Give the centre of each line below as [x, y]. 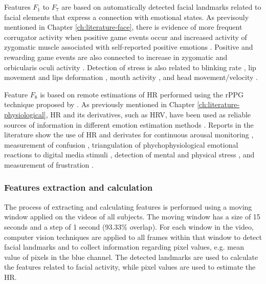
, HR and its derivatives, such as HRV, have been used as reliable [148, 114]
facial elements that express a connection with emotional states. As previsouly [127, 17]
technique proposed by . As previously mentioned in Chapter [99, 104]
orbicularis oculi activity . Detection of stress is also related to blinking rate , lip [130, 67]
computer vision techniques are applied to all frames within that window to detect [133, 237]
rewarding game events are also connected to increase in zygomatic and [116, 57]
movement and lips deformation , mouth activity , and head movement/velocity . [131, 77]
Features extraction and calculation [79, 187]
